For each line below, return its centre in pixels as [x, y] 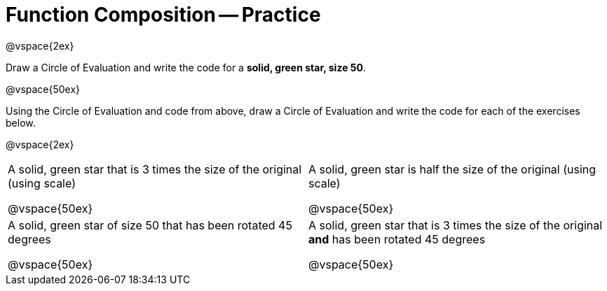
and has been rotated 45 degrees [397, 239]
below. [21, 122]
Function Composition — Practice [163, 15]
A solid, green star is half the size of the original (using [452, 169]
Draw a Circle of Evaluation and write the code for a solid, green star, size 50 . [186, 67]
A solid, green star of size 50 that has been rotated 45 [150, 225]
